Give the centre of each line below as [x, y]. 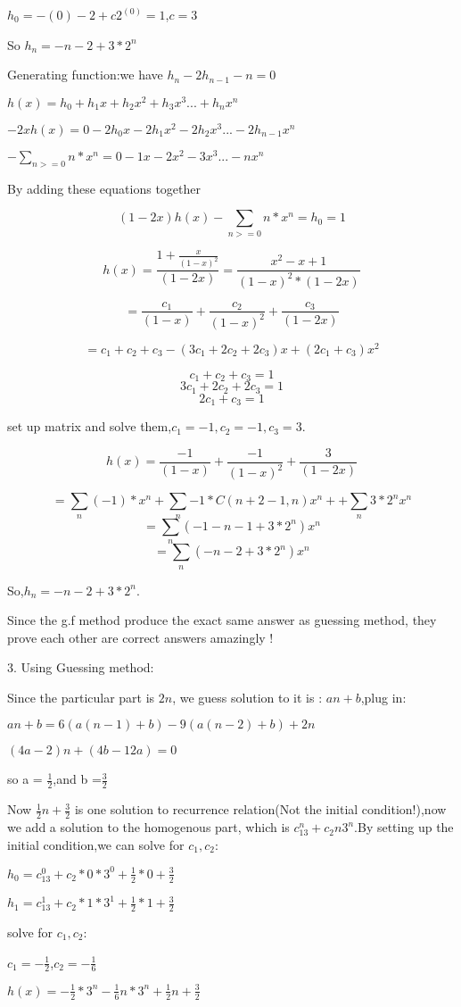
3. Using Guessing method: [81, 667]
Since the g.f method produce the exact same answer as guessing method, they [222, 620]
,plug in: [383, 697]
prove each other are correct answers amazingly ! [140, 637]
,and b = [77, 779]
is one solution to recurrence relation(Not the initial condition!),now [260, 809]
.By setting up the [404, 827]
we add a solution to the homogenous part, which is [148, 827]
